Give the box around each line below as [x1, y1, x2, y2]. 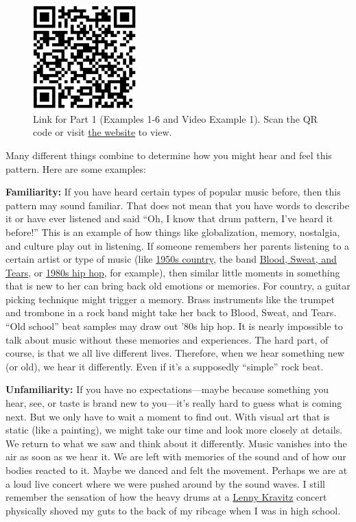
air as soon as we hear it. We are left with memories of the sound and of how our [5, 449, 346, 464]
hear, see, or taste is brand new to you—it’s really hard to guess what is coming [5, 396, 342, 410]
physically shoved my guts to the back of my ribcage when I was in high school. [5, 503, 341, 517]
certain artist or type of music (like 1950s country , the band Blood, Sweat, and [5, 252, 337, 266]
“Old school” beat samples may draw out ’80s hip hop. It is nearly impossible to [5, 319, 343, 333]
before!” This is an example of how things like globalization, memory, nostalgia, [5, 224, 340, 239]
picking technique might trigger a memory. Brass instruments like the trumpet [5, 292, 335, 306]
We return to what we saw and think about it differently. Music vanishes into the [5, 436, 347, 450]
